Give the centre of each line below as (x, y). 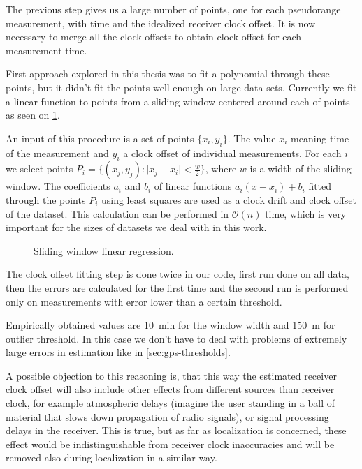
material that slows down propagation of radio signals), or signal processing (167, 416)
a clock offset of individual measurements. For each (232, 152)
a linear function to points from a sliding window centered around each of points (178, 101)
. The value (252, 138)
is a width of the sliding (301, 169)
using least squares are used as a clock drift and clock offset (229, 199)
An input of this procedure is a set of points (100, 138)
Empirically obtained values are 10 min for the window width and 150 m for (171, 325)
